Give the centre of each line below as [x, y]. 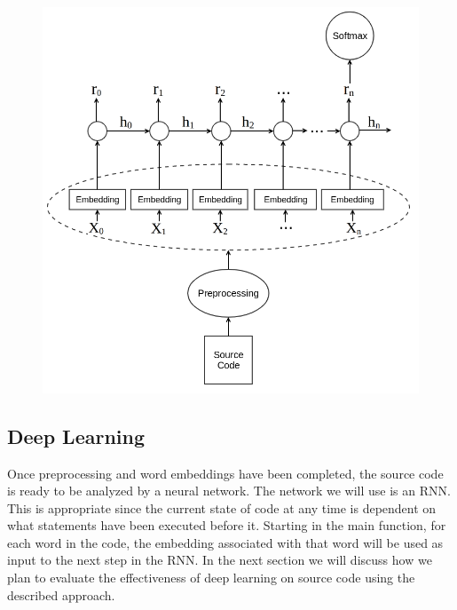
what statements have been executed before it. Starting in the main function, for [227, 525]
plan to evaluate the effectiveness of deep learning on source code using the [211, 578]
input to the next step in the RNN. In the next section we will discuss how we [220, 560]
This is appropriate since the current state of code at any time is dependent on [222, 507]
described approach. [61, 594]
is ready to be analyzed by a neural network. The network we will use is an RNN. [229, 491]
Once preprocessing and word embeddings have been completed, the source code [225, 473]
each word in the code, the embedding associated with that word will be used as [225, 542]
